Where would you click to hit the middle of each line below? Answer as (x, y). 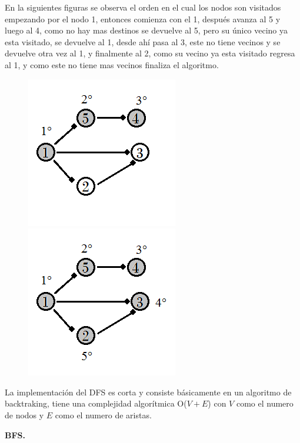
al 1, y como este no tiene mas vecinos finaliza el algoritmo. (112, 64)
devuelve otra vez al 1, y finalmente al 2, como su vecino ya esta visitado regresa (150, 53)
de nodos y (24, 415)
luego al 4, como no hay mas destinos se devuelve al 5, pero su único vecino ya (146, 30)
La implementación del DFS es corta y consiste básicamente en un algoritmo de (148, 392)
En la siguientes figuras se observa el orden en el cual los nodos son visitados (143, 7)
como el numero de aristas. (103, 415)
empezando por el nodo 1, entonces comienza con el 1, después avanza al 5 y (143, 19)
